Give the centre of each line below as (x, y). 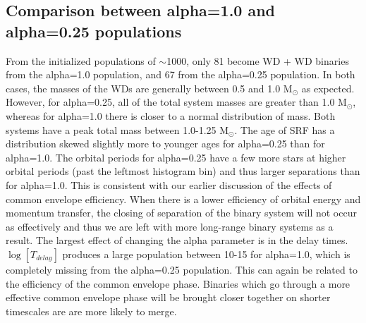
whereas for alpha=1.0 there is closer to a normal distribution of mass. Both (171, 115)
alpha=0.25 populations (94, 31)
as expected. (328, 88)
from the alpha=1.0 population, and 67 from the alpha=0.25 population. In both (181, 74)
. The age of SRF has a (285, 129)
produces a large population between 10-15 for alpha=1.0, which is (206, 254)
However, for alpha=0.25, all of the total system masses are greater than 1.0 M (176, 102)
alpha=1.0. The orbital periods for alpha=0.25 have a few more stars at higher (176, 157)
